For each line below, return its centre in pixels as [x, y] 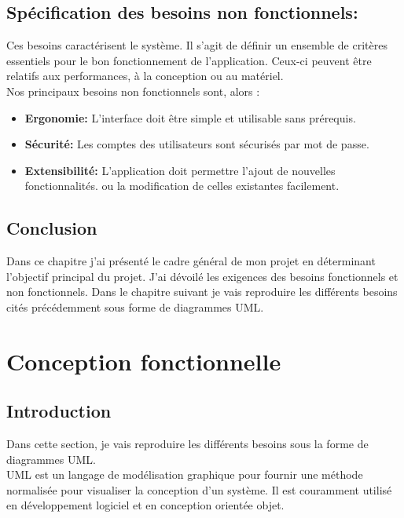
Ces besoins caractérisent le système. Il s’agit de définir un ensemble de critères [197, 45]
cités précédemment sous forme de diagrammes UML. [135, 306]
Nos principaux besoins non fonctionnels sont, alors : [133, 91]
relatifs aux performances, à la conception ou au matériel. [145, 76]
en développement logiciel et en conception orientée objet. [145, 505]
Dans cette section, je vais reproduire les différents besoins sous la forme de [187, 444]
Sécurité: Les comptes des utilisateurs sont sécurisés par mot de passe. [197, 144]
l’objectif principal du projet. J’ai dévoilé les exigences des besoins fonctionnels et [202, 276]
